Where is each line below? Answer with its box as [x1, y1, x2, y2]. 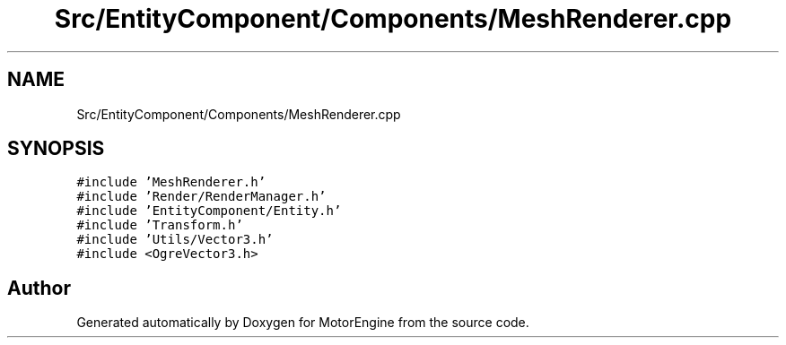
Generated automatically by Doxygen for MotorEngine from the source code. [76, 315, 529, 331]
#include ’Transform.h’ [76, 218, 243, 233]
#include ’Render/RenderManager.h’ [76, 189, 327, 204]
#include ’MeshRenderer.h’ [76, 175, 266, 190]
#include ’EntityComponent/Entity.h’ [76, 203, 342, 219]
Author [7, 276, 71, 299]
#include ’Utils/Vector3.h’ [76, 232, 274, 247]
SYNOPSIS [7, 137, 105, 160]
